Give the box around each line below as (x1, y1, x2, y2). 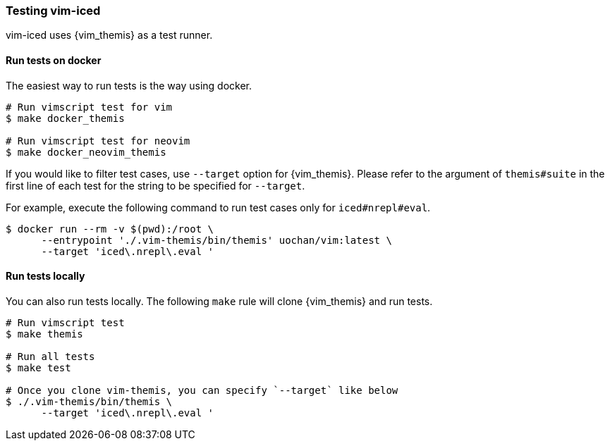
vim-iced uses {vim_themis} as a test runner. (6, 29, 213, 42)
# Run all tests (6, 350, 95, 362)
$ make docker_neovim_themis (6, 146, 166, 158)
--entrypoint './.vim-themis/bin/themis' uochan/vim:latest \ (41, 234, 392, 246)
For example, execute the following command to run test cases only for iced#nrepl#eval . (6, 201, 431, 213)
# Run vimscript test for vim (6, 101, 173, 113)
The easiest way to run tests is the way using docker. (6, 79, 252, 92)
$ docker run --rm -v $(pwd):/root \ (6, 223, 214, 235)
